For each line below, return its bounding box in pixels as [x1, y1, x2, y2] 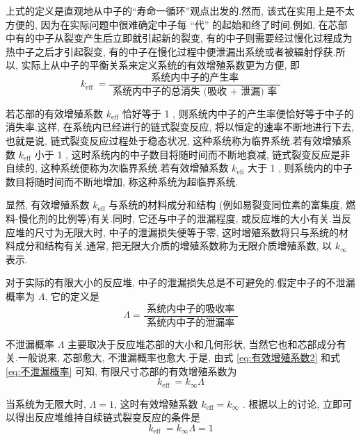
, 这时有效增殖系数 [113, 396, 198, 411]
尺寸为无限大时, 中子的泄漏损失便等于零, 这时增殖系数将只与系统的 [34, 224, 339, 239]
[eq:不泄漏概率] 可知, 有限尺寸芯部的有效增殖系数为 [6, 363, 237, 378]
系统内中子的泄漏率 [147, 317, 235, 328]
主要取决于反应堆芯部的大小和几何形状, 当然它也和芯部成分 [67, 336, 337, 351]
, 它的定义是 [45, 289, 99, 303]
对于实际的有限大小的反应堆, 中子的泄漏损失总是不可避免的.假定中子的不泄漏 [6, 275, 355, 290]
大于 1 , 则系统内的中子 [247, 160, 353, 175]
